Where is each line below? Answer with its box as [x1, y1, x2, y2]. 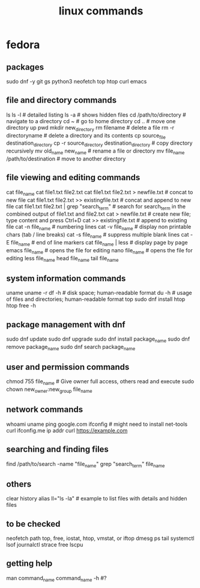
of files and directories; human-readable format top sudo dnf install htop [6, 296, 186, 303]
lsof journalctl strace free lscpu [6, 541, 83, 548]
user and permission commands [6, 362, 130, 372]
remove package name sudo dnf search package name [6, 343, 136, 352]
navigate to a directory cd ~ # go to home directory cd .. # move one [6, 117, 176, 124]
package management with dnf [6, 320, 126, 330]
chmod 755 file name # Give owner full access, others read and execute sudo [6, 378, 194, 387]
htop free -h [6, 302, 36, 309]
